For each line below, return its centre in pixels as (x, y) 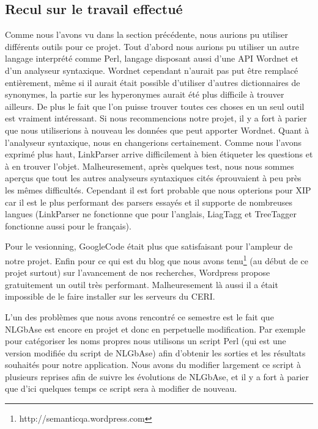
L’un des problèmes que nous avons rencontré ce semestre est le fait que (139, 316)
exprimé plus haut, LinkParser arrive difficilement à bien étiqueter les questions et (159, 154)
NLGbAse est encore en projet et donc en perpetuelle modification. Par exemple (155, 329)
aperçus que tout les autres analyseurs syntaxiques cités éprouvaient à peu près (153, 178)
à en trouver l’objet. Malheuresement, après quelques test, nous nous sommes (150, 166)
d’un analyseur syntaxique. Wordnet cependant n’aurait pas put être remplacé (152, 70)
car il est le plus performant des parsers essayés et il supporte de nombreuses (149, 202)
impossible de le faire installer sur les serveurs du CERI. (110, 296)
